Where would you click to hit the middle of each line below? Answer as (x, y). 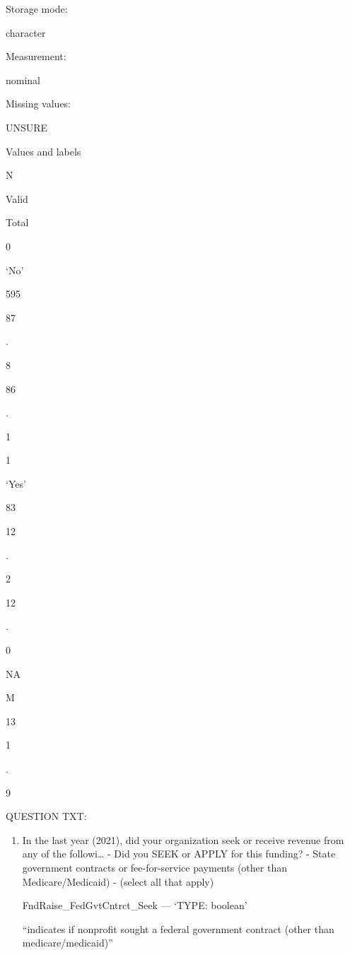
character (26, 32)
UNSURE (27, 127)
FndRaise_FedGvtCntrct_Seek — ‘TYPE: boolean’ (135, 905)
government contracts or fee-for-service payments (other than (154, 867)
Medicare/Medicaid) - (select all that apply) (118, 881)
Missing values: (39, 104)
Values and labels (43, 151)
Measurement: (36, 56)
